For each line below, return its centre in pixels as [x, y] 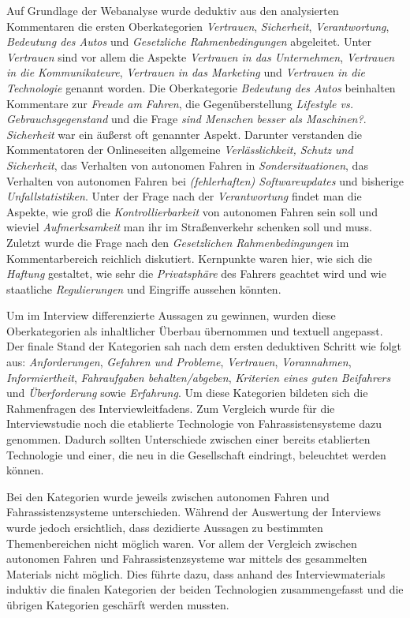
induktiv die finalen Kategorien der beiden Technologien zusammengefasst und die [205, 589]
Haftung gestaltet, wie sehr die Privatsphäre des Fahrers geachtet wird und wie [196, 273]
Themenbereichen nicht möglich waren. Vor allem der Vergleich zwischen [182, 543]
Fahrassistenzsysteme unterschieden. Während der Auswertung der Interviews [194, 512]
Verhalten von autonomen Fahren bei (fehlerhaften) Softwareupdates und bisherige [205, 180]
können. [25, 470]
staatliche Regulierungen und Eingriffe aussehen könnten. [144, 288]
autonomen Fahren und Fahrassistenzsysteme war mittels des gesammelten [187, 558]
